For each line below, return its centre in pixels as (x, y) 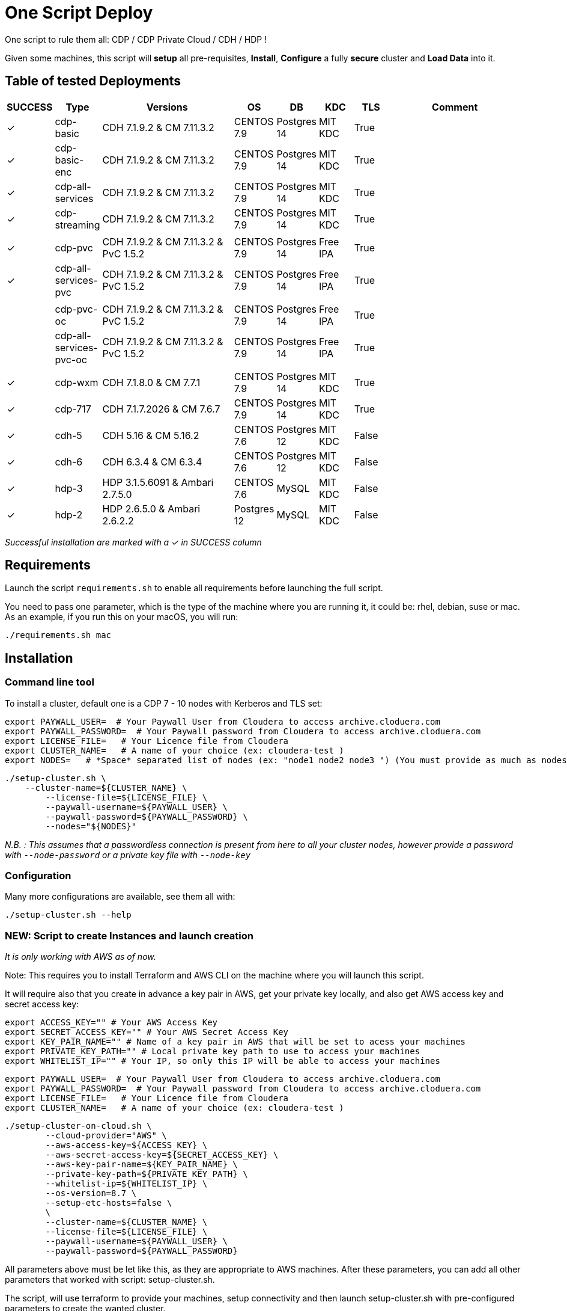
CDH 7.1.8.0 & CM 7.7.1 (151, 382)
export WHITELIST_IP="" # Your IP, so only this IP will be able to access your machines (223, 1061)
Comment (455, 107)
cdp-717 (73, 409)
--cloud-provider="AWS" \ (106, 1136)
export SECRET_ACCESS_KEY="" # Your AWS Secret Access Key (147, 1032)
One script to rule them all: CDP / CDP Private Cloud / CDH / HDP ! (136, 39)
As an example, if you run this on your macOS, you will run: (122, 617)
